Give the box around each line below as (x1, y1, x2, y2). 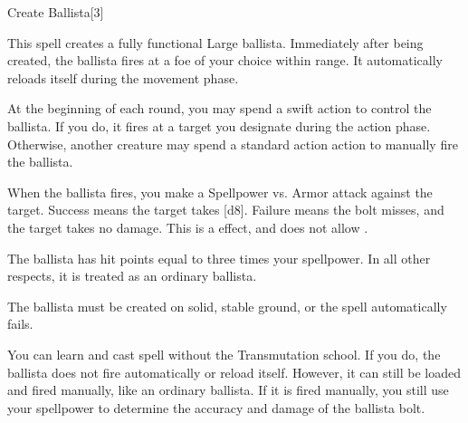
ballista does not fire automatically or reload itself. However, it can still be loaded (7, 362, 461, 381)
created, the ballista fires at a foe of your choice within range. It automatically (7, 51, 443, 70)
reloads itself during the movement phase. (7, 68, 239, 87)
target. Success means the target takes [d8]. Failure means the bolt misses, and (7, 200, 444, 219)
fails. (7, 314, 33, 333)
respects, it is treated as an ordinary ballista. (7, 266, 257, 285)
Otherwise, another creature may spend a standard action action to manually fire (7, 134, 458, 153)
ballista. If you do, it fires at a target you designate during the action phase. (7, 116, 431, 135)
